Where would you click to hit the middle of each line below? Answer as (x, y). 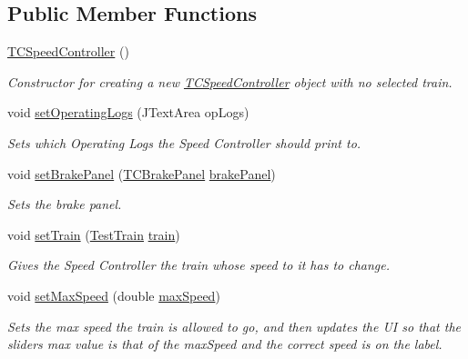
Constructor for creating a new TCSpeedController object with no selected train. (230, 81)
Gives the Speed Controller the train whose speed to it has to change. (198, 265)
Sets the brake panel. (65, 204)
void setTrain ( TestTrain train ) (94, 234)
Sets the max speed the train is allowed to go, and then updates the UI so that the (234, 326)
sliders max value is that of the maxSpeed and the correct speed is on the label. (225, 344)
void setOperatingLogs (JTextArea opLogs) (128, 112)
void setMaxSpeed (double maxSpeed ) (114, 295)
